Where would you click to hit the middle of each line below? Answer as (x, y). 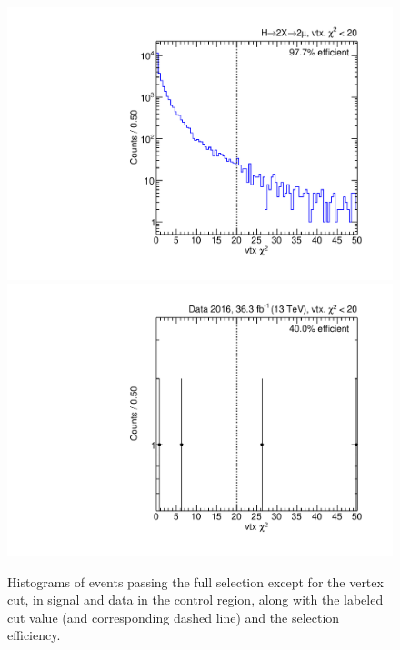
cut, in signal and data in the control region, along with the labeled (195, 600)
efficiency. (34, 635)
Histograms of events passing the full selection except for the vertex (195, 581)
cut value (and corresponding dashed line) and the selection (174, 617)
